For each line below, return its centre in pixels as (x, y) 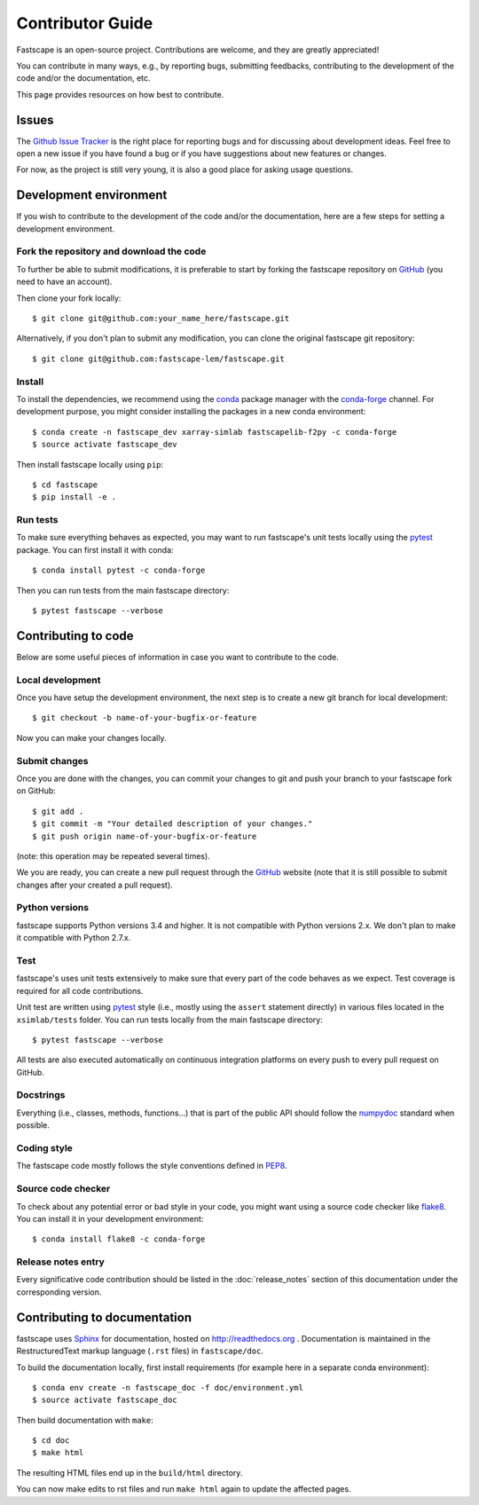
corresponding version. (59, 1292)
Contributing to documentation (104, 1317)
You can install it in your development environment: (110, 1218)
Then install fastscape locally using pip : (90, 464)
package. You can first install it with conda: (95, 549)
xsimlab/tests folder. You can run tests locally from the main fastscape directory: (169, 1020)
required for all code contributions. (80, 990)
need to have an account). (64, 282)
